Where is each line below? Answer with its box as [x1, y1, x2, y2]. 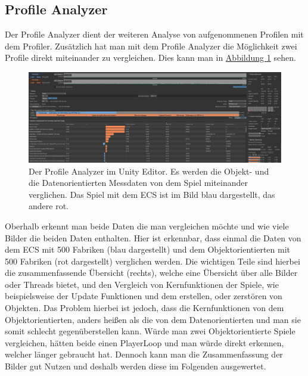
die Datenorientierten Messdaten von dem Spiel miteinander [29, 176, 248, 189]
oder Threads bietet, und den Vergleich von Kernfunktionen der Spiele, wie [5, 278, 279, 290]
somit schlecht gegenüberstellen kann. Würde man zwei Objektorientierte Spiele [5, 325, 295, 337]
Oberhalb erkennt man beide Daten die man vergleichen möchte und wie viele [5, 219, 289, 232]
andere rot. [29, 200, 69, 212]
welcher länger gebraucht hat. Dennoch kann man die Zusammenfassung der [5, 348, 283, 361]
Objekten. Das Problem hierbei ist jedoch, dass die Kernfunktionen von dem [5, 302, 284, 314]
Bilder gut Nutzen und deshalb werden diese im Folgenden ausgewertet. [5, 360, 266, 372]
